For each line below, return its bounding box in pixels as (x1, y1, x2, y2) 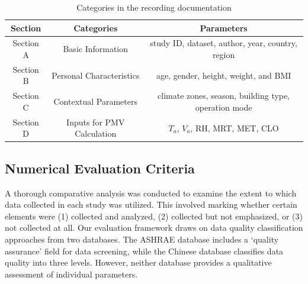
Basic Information (63, 43, 129, 55)
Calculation (75, 127, 117, 140)
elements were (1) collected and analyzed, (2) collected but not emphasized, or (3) (5, 209, 303, 222)
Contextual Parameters (53, 95, 137, 108)
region (212, 49, 235, 61)
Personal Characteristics (52, 69, 140, 81)
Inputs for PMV (66, 115, 125, 128)
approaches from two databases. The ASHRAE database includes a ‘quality (5, 233, 279, 246)
